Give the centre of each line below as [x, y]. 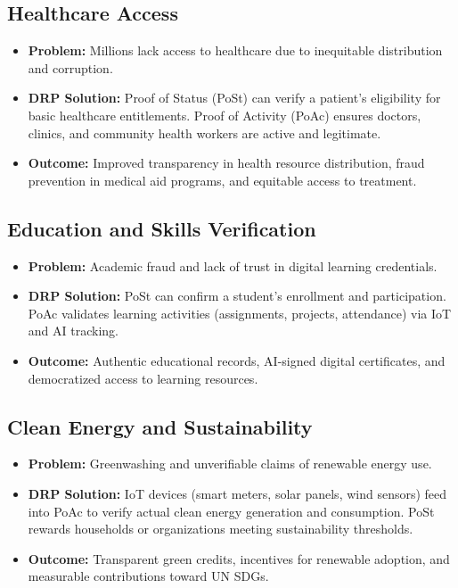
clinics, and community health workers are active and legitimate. [204, 133]
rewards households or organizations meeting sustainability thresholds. [221, 529]
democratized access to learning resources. [143, 378]
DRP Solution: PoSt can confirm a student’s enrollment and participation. [237, 296]
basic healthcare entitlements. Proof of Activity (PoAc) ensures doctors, [225, 115]
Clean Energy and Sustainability [160, 426]
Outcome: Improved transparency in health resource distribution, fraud [226, 163]
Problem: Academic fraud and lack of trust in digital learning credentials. [233, 265]
